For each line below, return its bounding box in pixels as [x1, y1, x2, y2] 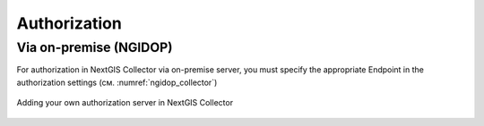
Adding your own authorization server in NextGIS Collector [16, 97, 233, 108]
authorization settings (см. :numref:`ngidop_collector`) [16, 77, 218, 88]
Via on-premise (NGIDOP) [16, 39, 173, 55]
